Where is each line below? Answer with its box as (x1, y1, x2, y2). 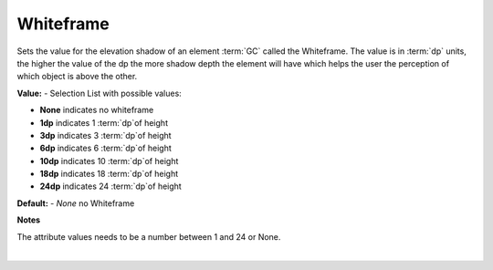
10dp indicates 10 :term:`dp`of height (39, 155, 179, 166)
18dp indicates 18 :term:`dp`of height (39, 169, 178, 180)
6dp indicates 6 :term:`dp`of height (39, 142, 173, 154)
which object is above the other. (16, 71, 138, 82)
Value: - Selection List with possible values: (16, 88, 182, 99)
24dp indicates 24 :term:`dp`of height (39, 181, 182, 192)
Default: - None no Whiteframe (16, 197, 135, 209)
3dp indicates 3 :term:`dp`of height (39, 130, 173, 140)
